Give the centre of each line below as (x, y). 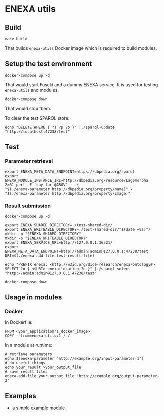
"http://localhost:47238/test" (38, 132)
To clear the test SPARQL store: (37, 118)
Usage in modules (34, 298)
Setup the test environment (49, 64)
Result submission (28, 206)
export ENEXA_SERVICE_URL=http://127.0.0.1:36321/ (59, 243)
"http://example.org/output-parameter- (118, 376)
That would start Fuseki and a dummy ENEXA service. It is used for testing (82, 85)
